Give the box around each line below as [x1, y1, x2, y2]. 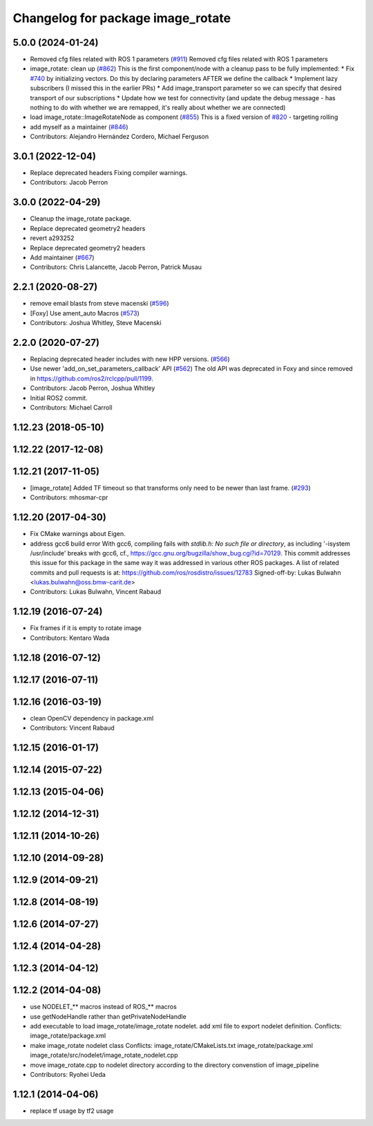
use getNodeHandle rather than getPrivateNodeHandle [30, 1012, 186, 1020]
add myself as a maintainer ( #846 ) [30, 122, 128, 131]
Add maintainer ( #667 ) [30, 253, 95, 261]
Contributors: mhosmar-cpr [30, 493, 108, 501]
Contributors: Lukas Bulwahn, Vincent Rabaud [30, 588, 162, 596]
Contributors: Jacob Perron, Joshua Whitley [30, 384, 155, 392]
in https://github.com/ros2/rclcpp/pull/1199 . [30, 374, 153, 382]
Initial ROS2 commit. [30, 394, 88, 402]
